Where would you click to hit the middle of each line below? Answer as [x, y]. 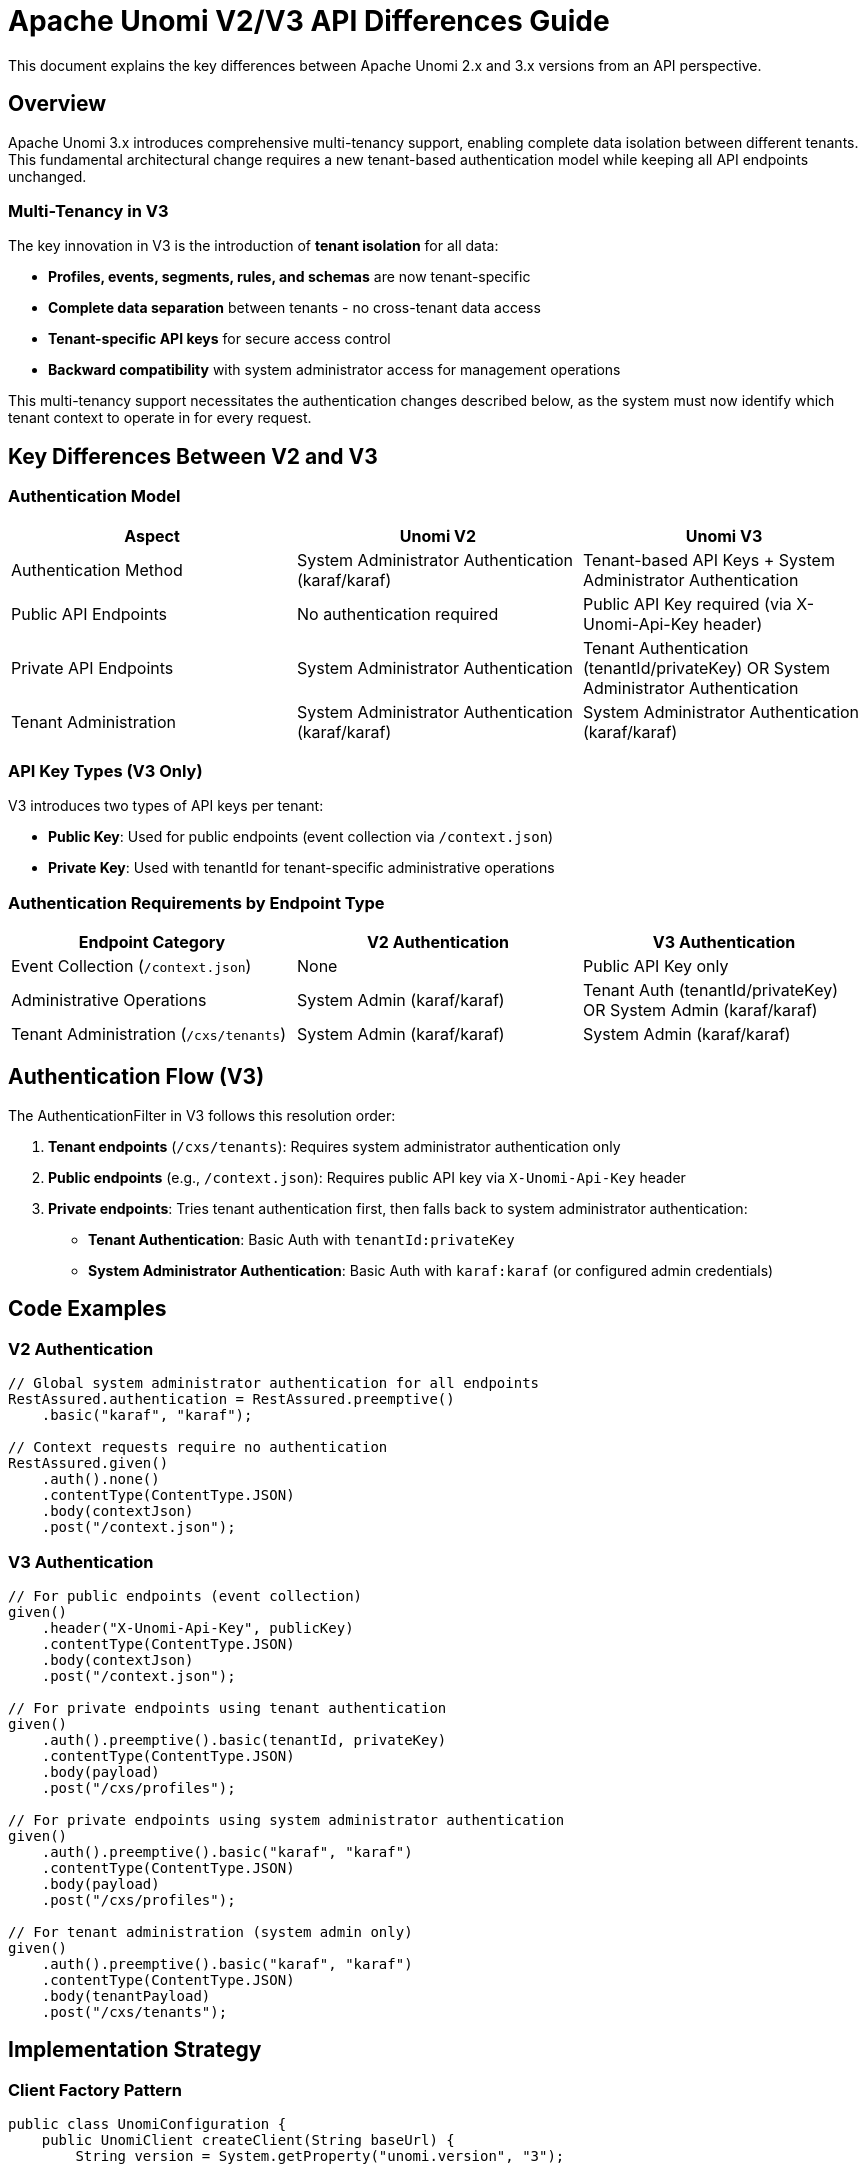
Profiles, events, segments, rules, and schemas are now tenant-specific [289, 277]
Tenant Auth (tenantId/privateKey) [710, 990]
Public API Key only [655, 966]
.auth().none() [100, 1479]
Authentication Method [97, 569]
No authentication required [397, 613]
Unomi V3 [724, 535]
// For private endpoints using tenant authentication [227, 1707]
